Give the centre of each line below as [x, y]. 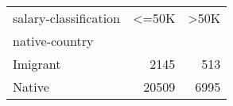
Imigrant [37, 64]
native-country [53, 41]
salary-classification [66, 18]
